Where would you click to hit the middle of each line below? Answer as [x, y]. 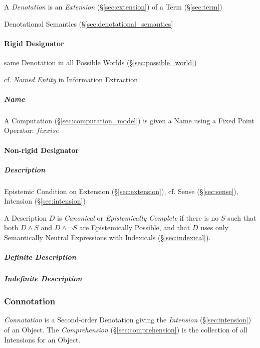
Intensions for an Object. [42, 339]
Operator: [19, 130]
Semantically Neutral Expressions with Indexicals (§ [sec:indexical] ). [107, 237]
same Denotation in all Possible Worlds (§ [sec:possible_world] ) [100, 62]
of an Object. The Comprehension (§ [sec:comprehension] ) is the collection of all [126, 330]
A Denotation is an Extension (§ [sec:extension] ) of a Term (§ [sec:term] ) [113, 7]
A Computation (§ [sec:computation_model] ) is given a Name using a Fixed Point [129, 120]
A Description [26, 217]
